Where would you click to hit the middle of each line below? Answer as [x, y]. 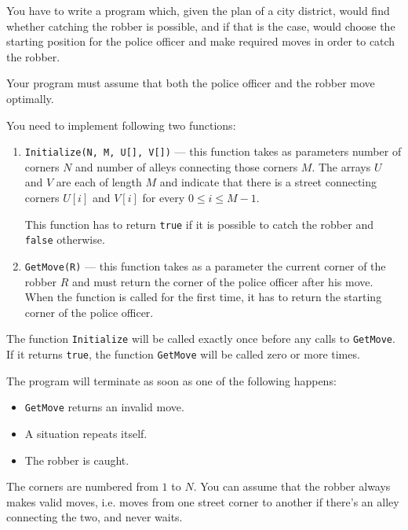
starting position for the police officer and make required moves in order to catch [201, 41]
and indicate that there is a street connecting [268, 182]
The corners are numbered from [82, 486]
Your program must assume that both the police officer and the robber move [191, 83]
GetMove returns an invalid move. [104, 407]
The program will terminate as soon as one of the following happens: [171, 380]
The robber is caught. [77, 460]
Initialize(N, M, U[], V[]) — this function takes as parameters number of [213, 151]
